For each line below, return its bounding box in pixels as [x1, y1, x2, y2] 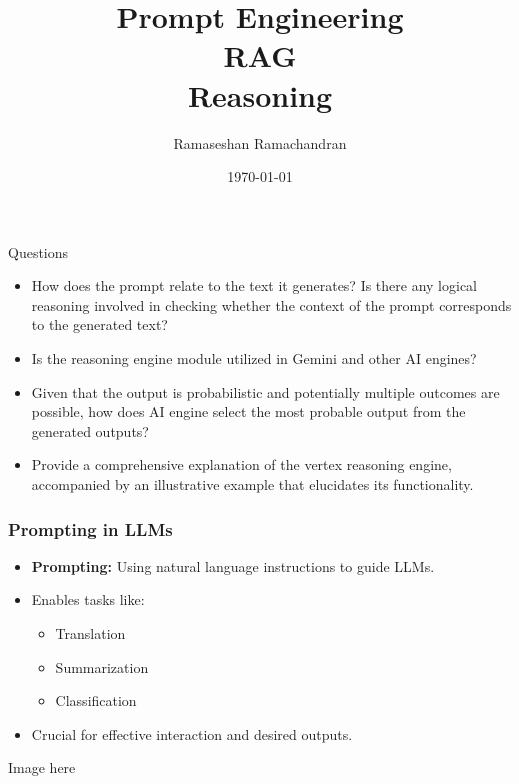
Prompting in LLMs [8, 516, 173, 541]
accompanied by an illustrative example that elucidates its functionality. [31, 474, 474, 495]
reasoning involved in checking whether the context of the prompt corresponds [31, 294, 512, 315]
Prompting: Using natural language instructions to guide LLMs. [31, 555, 435, 576]
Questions [8, 241, 69, 262]
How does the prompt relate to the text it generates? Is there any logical [31, 275, 478, 296]
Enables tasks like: [31, 589, 145, 610]
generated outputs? [31, 420, 149, 441]
